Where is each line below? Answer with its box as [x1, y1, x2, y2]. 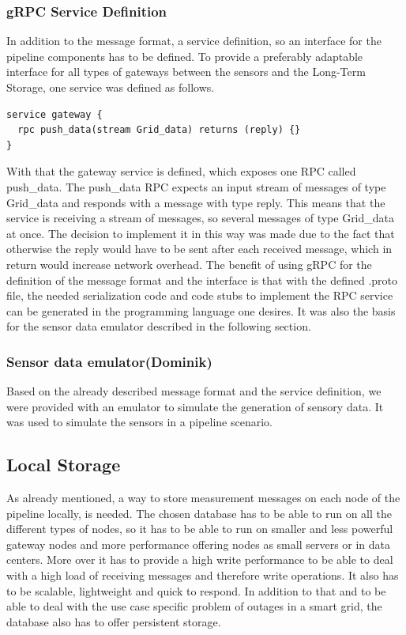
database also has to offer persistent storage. [6, 613, 221, 629]
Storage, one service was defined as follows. [6, 79, 215, 95]
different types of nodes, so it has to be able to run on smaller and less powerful [6, 520, 393, 537]
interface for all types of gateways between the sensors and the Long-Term [6, 63, 366, 80]
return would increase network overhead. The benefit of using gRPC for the [6, 255, 372, 272]
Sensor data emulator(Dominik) [6, 351, 212, 371]
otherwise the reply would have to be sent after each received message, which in [6, 240, 393, 257]
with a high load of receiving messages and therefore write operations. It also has [6, 567, 399, 584]
